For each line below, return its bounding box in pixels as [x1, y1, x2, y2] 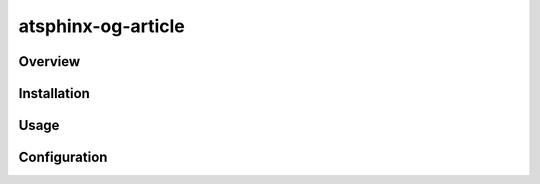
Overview [18, 53, 81, 70]
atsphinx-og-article [18, 15, 185, 37]
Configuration [18, 149, 108, 166]
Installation [18, 85, 90, 102]
